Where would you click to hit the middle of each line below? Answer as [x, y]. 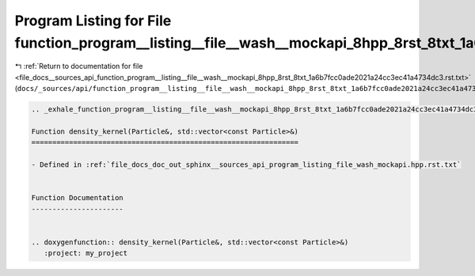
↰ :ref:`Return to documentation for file [79, 66]
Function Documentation [78, 198]
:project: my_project [86, 253]
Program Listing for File [93, 21]
